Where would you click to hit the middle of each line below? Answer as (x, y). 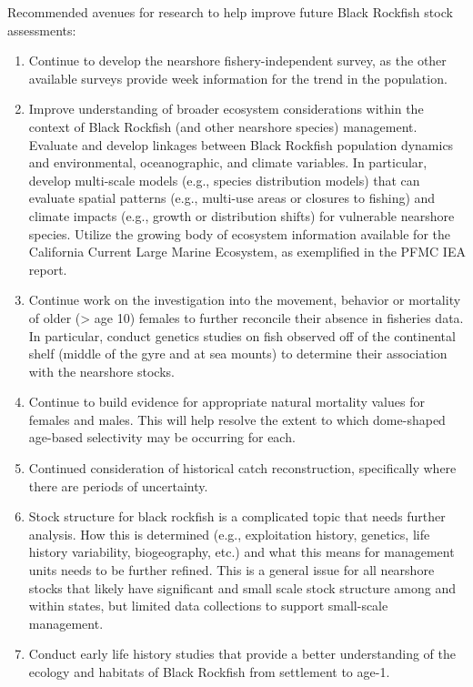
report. (48, 269)
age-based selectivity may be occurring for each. (162, 437)
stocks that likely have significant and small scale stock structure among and (242, 587)
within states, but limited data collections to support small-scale (208, 606)
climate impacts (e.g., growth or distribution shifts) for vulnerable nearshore (242, 215)
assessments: (42, 30)
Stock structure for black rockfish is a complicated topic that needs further (237, 516)
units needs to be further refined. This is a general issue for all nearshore (231, 570)
